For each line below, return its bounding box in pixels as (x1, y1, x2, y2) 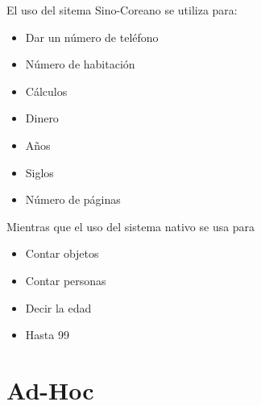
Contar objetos (25, 245, 99, 262)
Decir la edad (25, 299, 92, 316)
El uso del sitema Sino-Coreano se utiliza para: (6, 2, 238, 18)
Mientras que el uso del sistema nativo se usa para (6, 217, 255, 234)
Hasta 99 (25, 326, 69, 343)
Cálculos (25, 82, 68, 99)
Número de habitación (25, 56, 135, 72)
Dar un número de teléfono (25, 28, 159, 45)
